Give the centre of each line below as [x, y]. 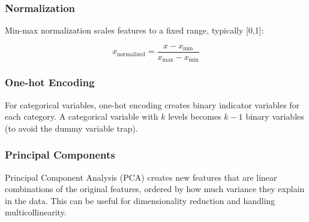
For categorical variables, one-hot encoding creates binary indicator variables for [152, 104]
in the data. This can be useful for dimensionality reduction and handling [140, 200]
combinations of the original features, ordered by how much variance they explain [155, 189]
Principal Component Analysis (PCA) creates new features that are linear [141, 177]
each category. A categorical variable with [82, 116]
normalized [131, 54]
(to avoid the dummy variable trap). [71, 128]
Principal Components [60, 155]
